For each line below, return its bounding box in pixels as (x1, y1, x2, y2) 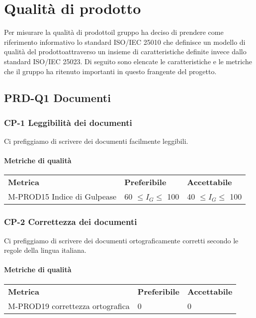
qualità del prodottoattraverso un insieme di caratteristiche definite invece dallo (4, 46, 247, 57)
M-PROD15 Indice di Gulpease (8, 191, 117, 203)
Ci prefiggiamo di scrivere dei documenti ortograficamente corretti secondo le (4, 235, 239, 245)
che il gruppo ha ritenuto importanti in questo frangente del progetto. (4, 66, 217, 76)
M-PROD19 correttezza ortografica (8, 300, 130, 312)
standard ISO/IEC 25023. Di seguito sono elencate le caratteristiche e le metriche (4, 56, 252, 66)
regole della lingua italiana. (4, 245, 86, 255)
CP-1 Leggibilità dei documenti (4, 116, 132, 128)
